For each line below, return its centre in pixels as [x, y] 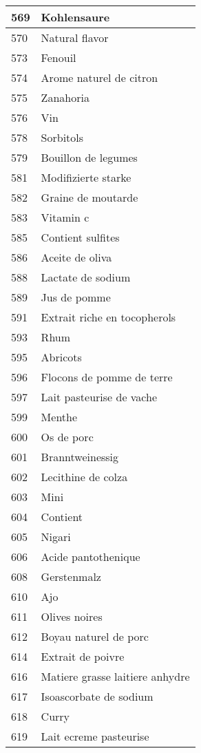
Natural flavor [75, 38]
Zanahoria [65, 97]
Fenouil [59, 57]
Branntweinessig [80, 457]
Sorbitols [62, 137]
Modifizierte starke [86, 177]
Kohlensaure [75, 17]
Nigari [56, 537]
